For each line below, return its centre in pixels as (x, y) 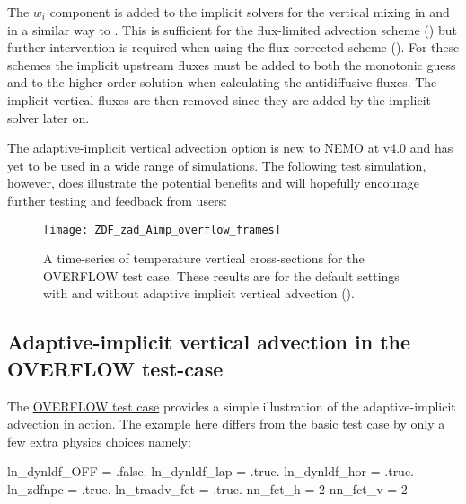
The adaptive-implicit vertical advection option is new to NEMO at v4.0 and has (230, 148)
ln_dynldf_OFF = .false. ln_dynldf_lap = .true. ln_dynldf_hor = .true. (211, 471)
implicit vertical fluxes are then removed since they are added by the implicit (220, 99)
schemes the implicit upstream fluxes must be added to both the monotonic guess (232, 64)
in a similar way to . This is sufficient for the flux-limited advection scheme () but (232, 29)
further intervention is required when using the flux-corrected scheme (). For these (233, 47)
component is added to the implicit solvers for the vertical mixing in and (250, 12)
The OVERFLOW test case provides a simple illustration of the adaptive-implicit (232, 406)
